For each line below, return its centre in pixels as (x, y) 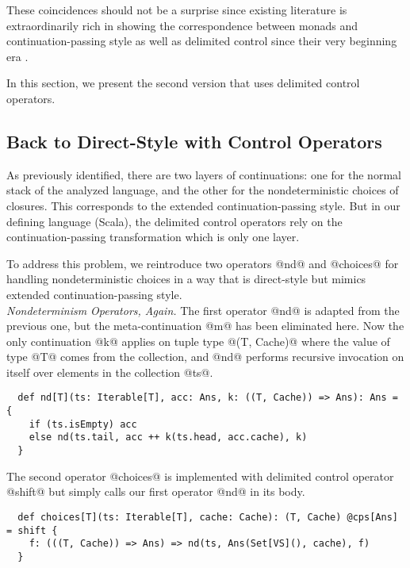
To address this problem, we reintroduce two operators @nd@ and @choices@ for (203, 263)
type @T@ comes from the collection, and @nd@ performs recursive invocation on (205, 357)
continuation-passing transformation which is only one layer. (153, 237)
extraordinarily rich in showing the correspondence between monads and (182, 25)
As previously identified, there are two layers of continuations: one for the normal (204, 174)
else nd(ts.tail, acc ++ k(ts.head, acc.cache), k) (168, 438)
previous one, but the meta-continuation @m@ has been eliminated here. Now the (205, 326)
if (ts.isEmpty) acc (83, 424)
